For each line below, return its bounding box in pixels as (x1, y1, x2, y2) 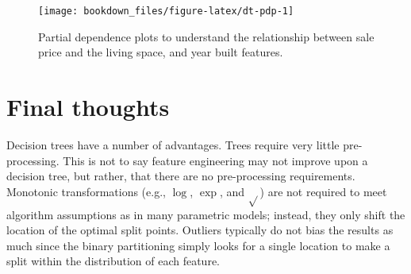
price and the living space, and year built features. (38, 44, 283, 60)
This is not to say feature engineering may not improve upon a (63, 152, 368, 168)
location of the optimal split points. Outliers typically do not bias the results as (6, 222, 394, 238)
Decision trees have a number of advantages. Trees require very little (6, 136, 340, 152)
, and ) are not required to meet (219, 183, 387, 199)
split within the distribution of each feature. (6, 253, 220, 269)
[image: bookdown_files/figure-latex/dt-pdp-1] (38, 6, 294, 17)
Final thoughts (6, 91, 170, 123)
